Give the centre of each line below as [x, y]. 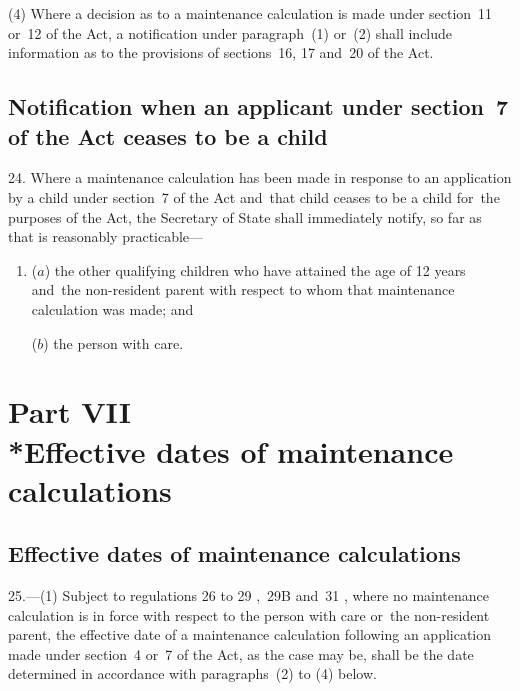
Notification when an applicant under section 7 [258, 106]
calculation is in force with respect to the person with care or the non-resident [249, 614]
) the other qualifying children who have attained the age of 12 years [255, 269]
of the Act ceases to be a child [168, 135]
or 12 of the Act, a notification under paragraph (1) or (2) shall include [230, 32]
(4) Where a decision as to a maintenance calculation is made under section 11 [250, 13]
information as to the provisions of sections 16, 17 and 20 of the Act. [221, 52]
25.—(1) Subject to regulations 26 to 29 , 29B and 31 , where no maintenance [249, 595]
